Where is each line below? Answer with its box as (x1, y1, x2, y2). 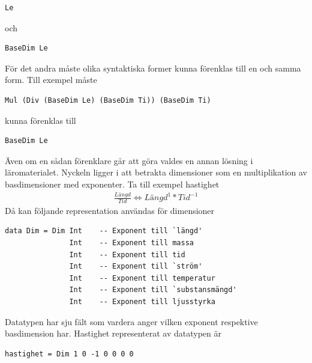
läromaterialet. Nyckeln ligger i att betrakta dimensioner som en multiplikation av (5, 166, 307, 178)
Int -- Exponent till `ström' (69, 262, 203, 271)
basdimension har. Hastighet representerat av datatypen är (5, 327, 222, 340)
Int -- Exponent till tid (69, 250, 185, 259)
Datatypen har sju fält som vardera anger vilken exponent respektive (5, 315, 258, 328)
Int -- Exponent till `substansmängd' (69, 285, 237, 294)
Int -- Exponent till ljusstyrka (69, 297, 215, 307)
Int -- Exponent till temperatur (69, 273, 215, 282)
